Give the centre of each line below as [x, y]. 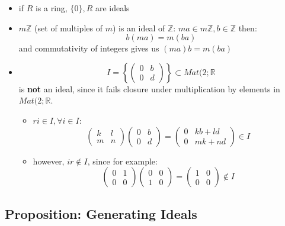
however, [49, 161]
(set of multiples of [68, 28]
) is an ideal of [139, 28]
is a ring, [51, 8]
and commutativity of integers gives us [89, 48]
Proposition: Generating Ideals [101, 213]
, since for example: [122, 161]
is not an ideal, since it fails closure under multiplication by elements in [149, 88]
